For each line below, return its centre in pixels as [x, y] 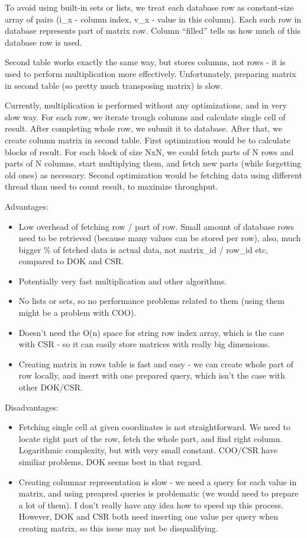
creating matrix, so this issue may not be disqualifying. [118, 528]
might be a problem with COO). [77, 313]
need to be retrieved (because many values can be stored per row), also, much [160, 238]
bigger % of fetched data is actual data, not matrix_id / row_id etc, [143, 249]
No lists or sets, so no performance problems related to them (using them [151, 301]
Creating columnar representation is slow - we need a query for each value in [158, 481]
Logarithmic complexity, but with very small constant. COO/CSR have [148, 450]
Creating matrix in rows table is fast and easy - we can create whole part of [156, 364]
